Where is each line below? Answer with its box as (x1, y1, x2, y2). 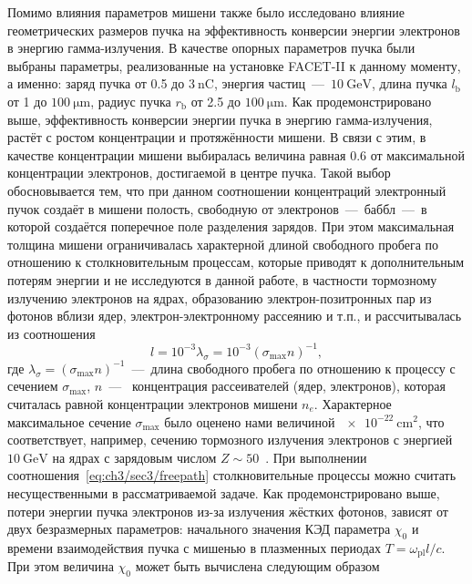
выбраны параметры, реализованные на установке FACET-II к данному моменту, (7, 56, 461, 75)
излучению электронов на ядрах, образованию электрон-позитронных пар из (7, 288, 432, 307)
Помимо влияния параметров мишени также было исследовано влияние (7, 3, 405, 21)
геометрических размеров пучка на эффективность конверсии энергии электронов (7, 20, 460, 39)
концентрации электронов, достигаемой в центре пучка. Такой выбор (7, 163, 391, 182)
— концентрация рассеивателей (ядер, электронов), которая (108, 376, 446, 395)
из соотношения (7, 323, 96, 343)
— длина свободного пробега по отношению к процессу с (131, 358, 456, 377)
